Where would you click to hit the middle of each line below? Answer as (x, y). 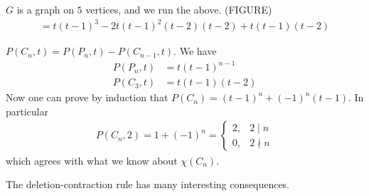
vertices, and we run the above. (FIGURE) (179, 9)
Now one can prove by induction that (87, 97)
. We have (195, 51)
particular (27, 111)
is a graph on (45, 9)
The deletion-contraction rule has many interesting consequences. (148, 184)
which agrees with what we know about (92, 160)
